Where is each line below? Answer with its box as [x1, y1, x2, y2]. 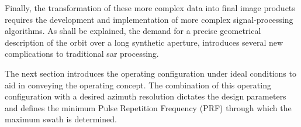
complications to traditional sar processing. [5, 47, 159, 60]
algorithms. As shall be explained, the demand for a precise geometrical [5, 25, 261, 37]
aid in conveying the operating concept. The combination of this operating [5, 78, 271, 91]
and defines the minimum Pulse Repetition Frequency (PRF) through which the [5, 101, 292, 114]
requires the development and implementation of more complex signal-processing [5, 13, 293, 25]
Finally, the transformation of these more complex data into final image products [5, 2, 295, 13]
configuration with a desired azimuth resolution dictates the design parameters [5, 90, 286, 102]
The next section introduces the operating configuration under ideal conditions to [5, 67, 296, 79]
